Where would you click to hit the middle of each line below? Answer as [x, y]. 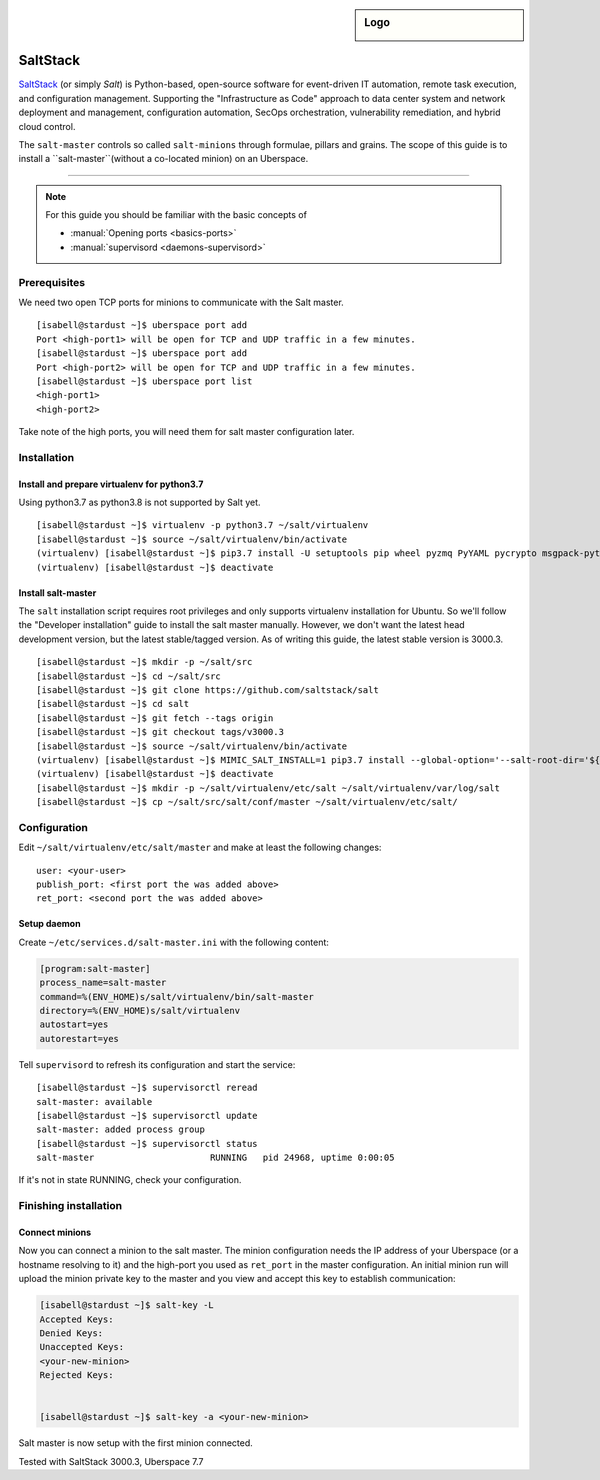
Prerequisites [51, 282]
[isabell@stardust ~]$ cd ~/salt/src [129, 676]
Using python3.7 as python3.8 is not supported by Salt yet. [139, 502]
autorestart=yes [79, 1038]
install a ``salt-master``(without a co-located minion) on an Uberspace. [163, 159]
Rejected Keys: [76, 1375]
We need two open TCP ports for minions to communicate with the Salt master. [181, 302]
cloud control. [47, 126]
